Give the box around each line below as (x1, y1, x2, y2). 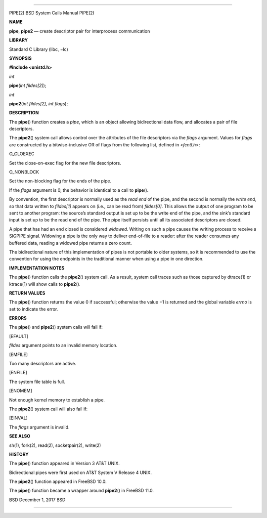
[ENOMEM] (9, 388, 32, 394)
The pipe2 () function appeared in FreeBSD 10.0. (9, 478, 107, 484)
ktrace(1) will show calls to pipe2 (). (9, 281, 81, 287)
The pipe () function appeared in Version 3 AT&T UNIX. (9, 460, 120, 467)
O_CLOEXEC (9, 151, 35, 157)
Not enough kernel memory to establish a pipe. (9, 397, 105, 403)
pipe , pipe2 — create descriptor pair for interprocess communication (9, 28, 150, 34)
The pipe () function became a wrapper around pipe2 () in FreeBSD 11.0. (9, 487, 154, 494)
